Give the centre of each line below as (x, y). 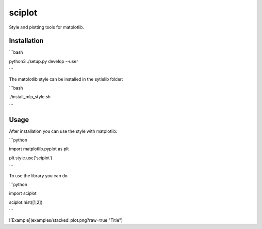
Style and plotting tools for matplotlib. (47, 27)
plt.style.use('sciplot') (31, 158)
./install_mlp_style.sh (30, 97)
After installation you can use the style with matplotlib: (63, 131)
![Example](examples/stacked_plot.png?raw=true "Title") (66, 220)
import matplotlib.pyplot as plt (39, 149)
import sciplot (23, 193)
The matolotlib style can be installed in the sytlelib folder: (66, 79)
